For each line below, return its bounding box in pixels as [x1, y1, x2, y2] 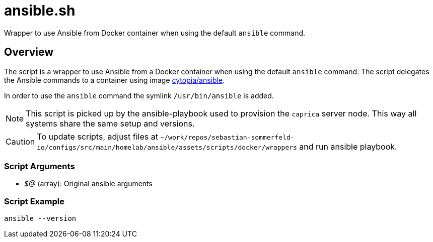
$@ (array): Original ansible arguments [24, 179, 153, 188]
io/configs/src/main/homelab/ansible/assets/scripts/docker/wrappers [37, 143, 297, 151]
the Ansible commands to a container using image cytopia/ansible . [4, 75, 225, 84]
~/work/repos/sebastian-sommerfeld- [160, 133, 295, 141]
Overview [4, 46, 54, 59]
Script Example [4, 196, 64, 206]
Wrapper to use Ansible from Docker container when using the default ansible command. [4, 28, 306, 37]
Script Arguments [4, 161, 75, 171]
